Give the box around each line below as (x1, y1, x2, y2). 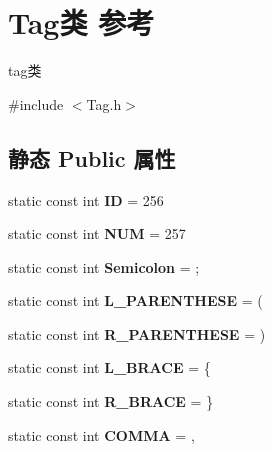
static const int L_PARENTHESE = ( (8, 290, 263, 311)
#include (8, 93, 64, 114)
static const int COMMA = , (8, 424, 195, 445)
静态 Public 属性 (8, 142, 176, 173)
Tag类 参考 (8, 2, 155, 43)
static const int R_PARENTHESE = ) (8, 323, 266, 344)
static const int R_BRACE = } (8, 391, 214, 412)
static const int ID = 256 (8, 189, 164, 210)
